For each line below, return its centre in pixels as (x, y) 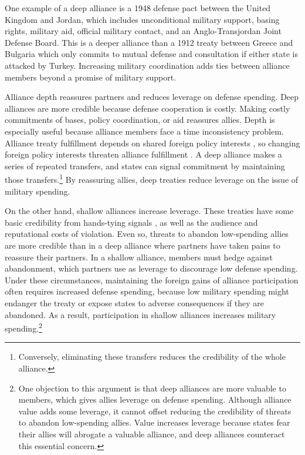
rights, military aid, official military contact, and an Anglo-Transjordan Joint (143, 31)
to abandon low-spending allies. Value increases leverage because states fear (154, 422)
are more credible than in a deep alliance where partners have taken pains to (143, 245)
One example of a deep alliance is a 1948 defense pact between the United (138, 8)
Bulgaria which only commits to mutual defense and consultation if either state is (151, 54)
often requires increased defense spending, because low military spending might (147, 291)
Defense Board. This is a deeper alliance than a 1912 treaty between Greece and (149, 42)
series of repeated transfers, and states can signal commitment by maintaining (145, 165)
